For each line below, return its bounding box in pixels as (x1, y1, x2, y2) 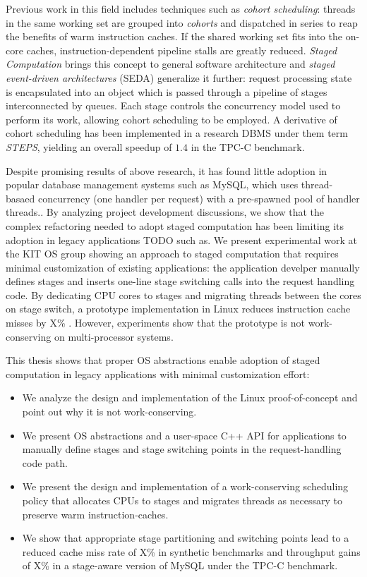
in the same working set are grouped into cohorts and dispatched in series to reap (6, 15, 358, 30)
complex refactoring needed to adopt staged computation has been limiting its (6, 218, 344, 233)
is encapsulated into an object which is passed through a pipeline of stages (6, 84, 327, 99)
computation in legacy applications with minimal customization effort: (6, 366, 310, 381)
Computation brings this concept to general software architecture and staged (6, 56, 335, 71)
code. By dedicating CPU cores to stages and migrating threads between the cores (6, 287, 361, 302)
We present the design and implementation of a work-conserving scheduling (22, 479, 349, 494)
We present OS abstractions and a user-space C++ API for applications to (22, 427, 347, 442)
